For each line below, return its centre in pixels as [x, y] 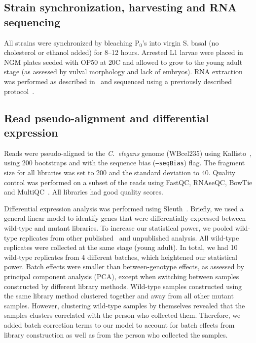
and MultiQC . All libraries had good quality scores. [84, 192]
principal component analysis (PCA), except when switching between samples [122, 276]
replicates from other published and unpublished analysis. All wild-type [129, 237]
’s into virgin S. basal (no [181, 42]
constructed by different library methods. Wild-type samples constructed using [123, 286]
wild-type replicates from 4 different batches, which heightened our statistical [121, 257]
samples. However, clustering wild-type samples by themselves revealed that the [125, 305]
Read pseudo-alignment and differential [107, 118]
